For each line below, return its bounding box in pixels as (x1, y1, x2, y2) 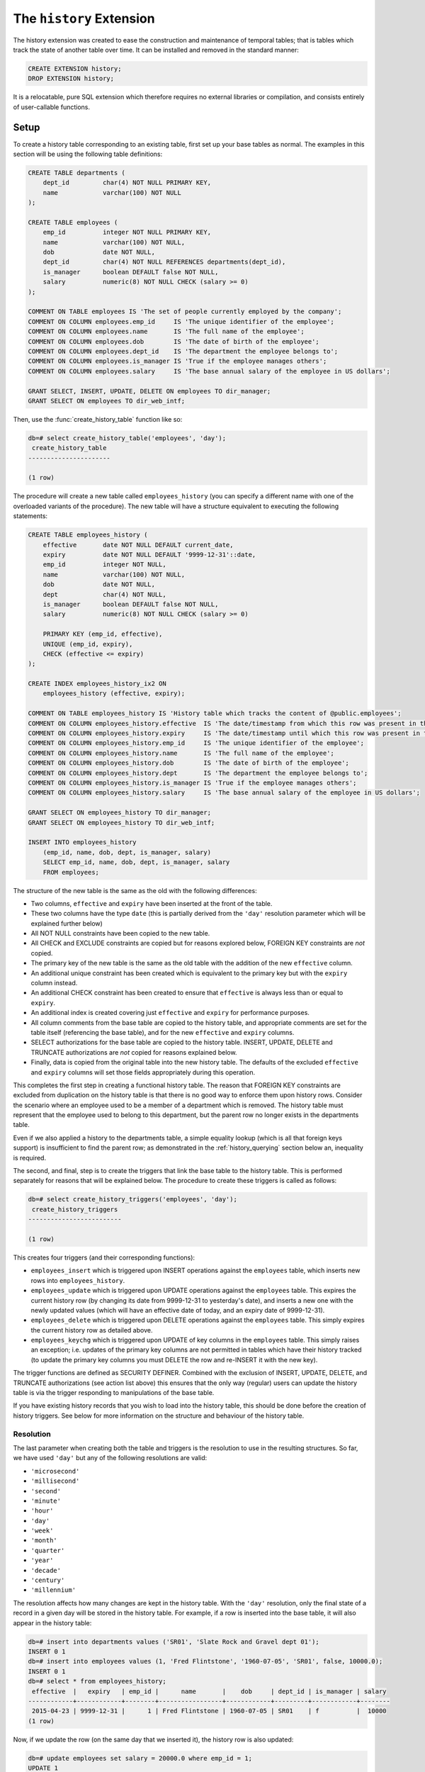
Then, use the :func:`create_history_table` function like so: (13, 415, 183, 423)
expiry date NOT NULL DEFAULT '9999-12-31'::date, (42, 551, 256, 559)
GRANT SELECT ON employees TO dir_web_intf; (28, 397, 186, 405)
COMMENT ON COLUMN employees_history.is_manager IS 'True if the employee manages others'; (28, 779, 357, 787)
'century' (30, 1576, 65, 1584)
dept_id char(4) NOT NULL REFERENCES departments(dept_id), (42, 258, 286, 266)
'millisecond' (30, 1477, 80, 1485)
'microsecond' (30, 1467, 80, 1475)
